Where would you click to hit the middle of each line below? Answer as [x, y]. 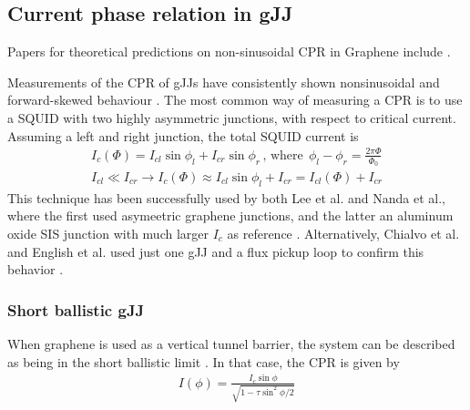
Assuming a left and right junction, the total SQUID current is [183, 135]
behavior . [36, 269]
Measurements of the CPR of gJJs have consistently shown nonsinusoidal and [224, 82]
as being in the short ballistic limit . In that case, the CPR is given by [204, 361]
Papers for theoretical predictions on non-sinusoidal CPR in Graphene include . [229, 51]
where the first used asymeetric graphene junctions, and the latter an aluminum [230, 215]
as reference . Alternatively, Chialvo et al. [343, 233]
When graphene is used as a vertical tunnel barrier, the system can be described [231, 343]
